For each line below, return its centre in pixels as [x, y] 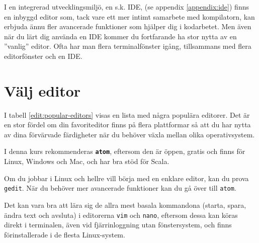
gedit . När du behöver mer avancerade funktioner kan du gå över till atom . [120, 188]
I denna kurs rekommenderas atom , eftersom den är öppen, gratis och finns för [125, 151]
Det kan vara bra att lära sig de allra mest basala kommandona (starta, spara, [125, 205]
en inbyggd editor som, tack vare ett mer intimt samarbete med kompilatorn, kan [129, 16]
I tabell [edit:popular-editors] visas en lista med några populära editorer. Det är [127, 114]
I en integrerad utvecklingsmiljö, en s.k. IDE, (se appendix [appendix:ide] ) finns [126, 7]
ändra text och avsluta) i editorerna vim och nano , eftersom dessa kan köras [121, 215]
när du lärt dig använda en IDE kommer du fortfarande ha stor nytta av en [120, 36]
